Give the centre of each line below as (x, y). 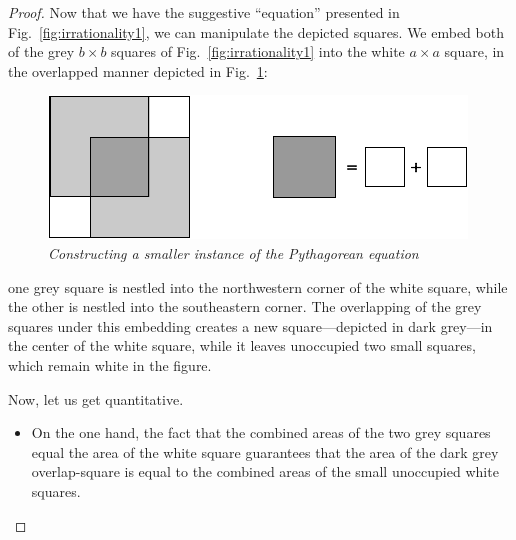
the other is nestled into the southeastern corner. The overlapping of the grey (245, 306)
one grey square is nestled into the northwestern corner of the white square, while (258, 286)
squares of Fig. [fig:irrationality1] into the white (258, 51)
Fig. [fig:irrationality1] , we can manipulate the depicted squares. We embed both (256, 31)
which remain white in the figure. (110, 364)
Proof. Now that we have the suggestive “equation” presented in (204, 12)
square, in (474, 51)
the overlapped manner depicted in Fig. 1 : (138, 70)
